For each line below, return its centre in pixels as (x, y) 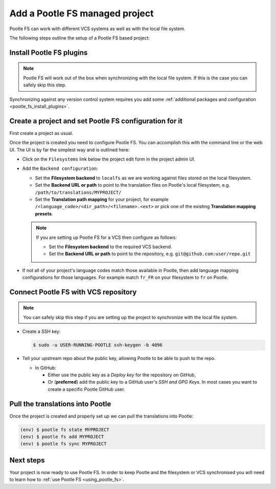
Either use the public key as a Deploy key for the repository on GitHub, (122, 375)
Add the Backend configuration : (60, 168)
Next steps (27, 460)
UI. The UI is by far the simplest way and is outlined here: (70, 150)
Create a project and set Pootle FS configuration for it (96, 121)
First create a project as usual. (41, 133)
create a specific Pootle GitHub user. (86, 389)
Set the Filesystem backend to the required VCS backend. (110, 247)
